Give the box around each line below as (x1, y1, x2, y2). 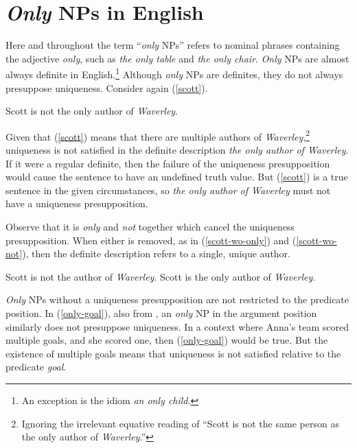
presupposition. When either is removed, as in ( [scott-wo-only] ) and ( (5, 233, 297, 247)
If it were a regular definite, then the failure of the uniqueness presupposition (5, 156, 330, 170)
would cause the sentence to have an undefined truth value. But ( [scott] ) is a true (5, 169, 348, 184)
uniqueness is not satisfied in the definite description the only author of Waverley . (5, 143, 349, 156)
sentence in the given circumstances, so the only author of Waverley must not (5, 182, 331, 197)
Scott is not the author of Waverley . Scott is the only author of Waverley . (5, 269, 316, 283)
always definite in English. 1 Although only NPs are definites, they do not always (5, 65, 343, 81)
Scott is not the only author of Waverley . (5, 104, 178, 118)
